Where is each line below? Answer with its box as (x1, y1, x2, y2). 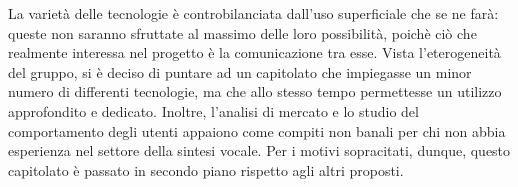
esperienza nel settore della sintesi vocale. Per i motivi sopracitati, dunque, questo (8, 140, 511, 161)
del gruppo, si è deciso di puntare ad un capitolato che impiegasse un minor (8, 61, 472, 82)
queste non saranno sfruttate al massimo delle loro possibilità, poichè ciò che (8, 22, 477, 43)
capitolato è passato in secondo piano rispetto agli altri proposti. (8, 159, 404, 180)
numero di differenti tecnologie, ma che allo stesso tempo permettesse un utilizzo (8, 81, 502, 102)
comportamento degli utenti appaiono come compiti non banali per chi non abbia (8, 120, 506, 141)
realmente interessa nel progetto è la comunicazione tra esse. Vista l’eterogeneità (8, 42, 501, 63)
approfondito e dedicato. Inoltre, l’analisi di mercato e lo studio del (8, 100, 419, 121)
